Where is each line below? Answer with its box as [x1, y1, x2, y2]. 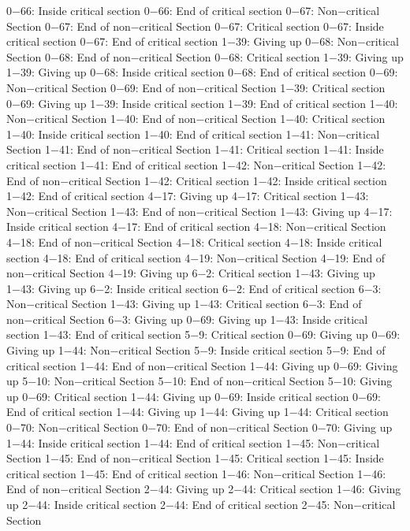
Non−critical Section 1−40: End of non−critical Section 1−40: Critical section [6, 110, 386, 127]
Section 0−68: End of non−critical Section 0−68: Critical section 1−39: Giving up [6, 48, 404, 65]
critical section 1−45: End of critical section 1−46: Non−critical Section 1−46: [6, 465, 386, 481]
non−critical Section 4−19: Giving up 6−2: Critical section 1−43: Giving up [6, 265, 375, 281]
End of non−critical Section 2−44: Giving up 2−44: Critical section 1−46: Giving [6, 481, 401, 497]
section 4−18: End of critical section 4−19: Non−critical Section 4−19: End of [6, 249, 386, 265]
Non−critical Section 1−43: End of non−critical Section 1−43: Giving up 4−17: [6, 202, 393, 219]
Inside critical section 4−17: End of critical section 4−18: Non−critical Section [6, 218, 386, 235]
